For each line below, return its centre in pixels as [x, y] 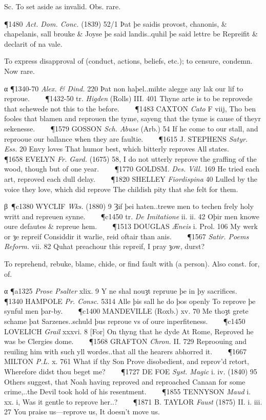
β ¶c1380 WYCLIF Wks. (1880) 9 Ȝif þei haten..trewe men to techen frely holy [129, 206]
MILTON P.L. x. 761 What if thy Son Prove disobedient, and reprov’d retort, [127, 361]
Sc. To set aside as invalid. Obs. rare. [63, 6]
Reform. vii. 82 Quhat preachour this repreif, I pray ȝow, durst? [104, 246]
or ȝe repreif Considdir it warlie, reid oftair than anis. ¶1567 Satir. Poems [127, 236]
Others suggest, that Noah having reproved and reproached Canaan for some [125, 381]
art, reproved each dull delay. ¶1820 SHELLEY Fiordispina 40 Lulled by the [131, 178]
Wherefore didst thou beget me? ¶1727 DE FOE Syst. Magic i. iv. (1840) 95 [131, 371]
